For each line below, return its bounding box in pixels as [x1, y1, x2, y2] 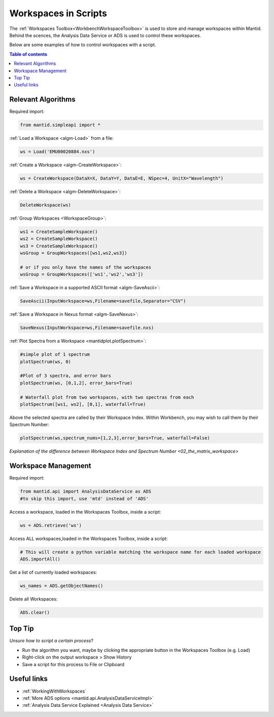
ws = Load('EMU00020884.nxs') [20, 149, 95, 155]
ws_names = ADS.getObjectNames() [20, 583, 104, 588]
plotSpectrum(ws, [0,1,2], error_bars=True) [20, 380, 133, 386]
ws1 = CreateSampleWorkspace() [20, 229, 98, 235]
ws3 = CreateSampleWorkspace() [20, 243, 98, 249]
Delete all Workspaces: [9, 595, 58, 602]
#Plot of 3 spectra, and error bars [20, 373, 112, 379]
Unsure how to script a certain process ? [9, 638, 94, 644]
